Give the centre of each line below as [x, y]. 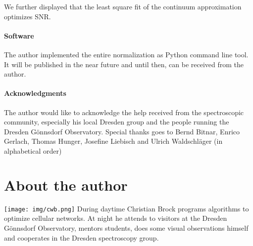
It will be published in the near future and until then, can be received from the [124, 64]
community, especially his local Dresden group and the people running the [117, 122]
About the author [66, 184]
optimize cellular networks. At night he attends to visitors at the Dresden [116, 218]
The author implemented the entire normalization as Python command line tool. [126, 54]
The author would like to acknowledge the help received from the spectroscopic [124, 112]
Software [19, 35]
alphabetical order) [33, 150]
